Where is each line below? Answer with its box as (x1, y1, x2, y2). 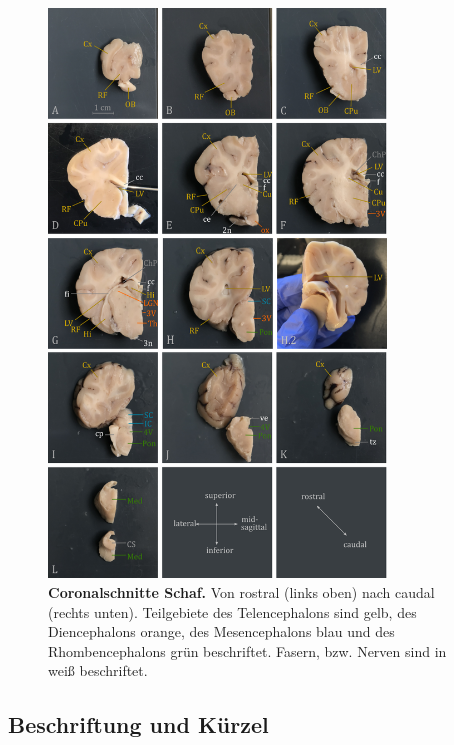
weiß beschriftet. (48, 660, 148, 681)
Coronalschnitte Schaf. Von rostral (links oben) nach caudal (48, 581, 435, 602)
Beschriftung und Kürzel (8, 709, 269, 740)
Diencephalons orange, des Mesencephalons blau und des (48, 621, 395, 642)
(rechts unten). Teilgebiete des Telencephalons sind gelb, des (48, 601, 417, 622)
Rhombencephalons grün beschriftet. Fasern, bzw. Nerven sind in (48, 640, 447, 661)
